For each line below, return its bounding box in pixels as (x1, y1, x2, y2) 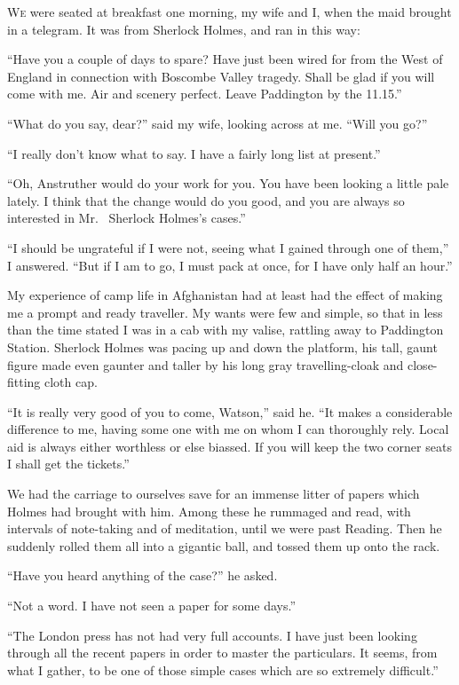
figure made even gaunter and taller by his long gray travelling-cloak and (7, 355, 404, 374)
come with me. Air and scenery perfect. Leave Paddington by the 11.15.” (7, 84, 402, 103)
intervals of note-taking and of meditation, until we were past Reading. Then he (7, 519, 442, 538)
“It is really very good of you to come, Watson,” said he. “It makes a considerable (7, 402, 453, 421)
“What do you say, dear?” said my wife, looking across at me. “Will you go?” (7, 114, 428, 132)
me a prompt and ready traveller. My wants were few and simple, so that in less (7, 303, 443, 321)
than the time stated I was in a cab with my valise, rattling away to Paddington (7, 320, 444, 339)
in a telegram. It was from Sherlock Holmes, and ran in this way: (7, 20, 360, 38)
